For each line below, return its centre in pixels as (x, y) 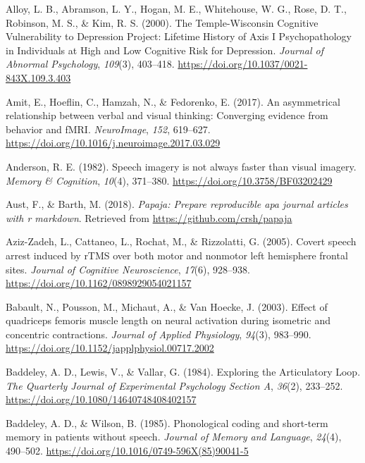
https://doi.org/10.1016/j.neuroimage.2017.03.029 (113, 143)
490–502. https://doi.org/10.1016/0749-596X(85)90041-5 (127, 451)
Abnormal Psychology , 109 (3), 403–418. (90, 64)
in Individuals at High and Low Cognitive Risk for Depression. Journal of (165, 50)
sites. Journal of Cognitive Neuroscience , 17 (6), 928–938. (128, 269)
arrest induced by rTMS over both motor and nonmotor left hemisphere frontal (177, 255)
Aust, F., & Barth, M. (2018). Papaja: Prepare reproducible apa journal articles (177, 204)
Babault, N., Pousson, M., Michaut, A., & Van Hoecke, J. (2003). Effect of (167, 306)
